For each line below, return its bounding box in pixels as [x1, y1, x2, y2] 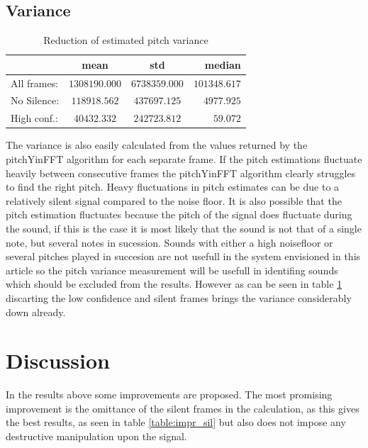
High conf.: [11, 111, 58, 125]
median [204, 57, 241, 72]
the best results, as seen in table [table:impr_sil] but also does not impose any [6, 415, 346, 430]
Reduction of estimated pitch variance [43, 33, 208, 47]
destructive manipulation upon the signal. [6, 429, 187, 444]
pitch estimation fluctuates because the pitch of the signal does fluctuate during [6, 207, 352, 222]
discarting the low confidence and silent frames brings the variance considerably [6, 290, 352, 305]
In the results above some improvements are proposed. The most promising [6, 387, 333, 402]
